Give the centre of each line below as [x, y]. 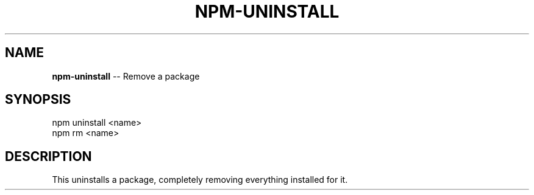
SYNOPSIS [38, 100]
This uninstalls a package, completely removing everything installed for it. [200, 180]
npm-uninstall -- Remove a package [126, 76]
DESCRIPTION [48, 156]
